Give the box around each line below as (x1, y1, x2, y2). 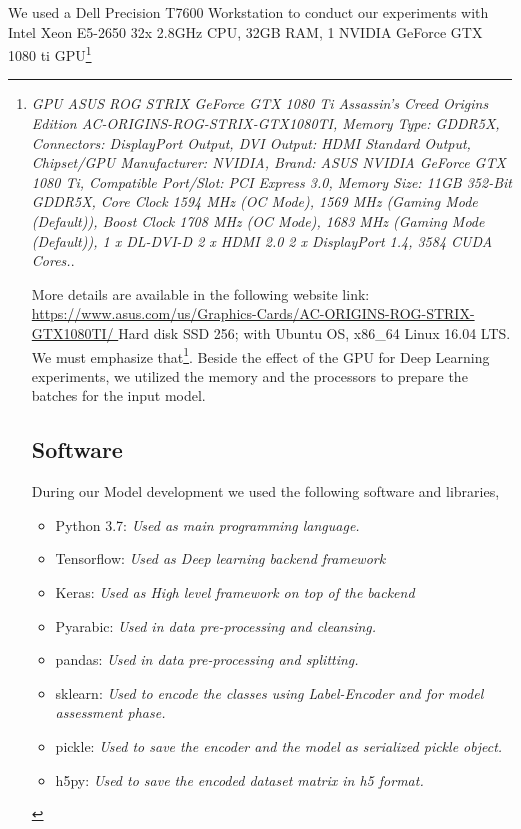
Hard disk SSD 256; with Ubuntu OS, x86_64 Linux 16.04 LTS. (118, 322, 511, 343)
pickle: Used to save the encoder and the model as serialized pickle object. (55, 735, 503, 756)
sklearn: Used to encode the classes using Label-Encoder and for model (55, 682, 484, 703)
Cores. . (31, 250, 75, 271)
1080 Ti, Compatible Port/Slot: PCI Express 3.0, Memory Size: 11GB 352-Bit (31, 171, 512, 192)
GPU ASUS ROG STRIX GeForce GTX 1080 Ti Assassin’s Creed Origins (31, 93, 489, 114)
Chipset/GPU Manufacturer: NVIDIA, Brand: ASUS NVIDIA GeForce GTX (31, 152, 506, 173)
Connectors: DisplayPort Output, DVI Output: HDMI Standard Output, (31, 132, 471, 153)
